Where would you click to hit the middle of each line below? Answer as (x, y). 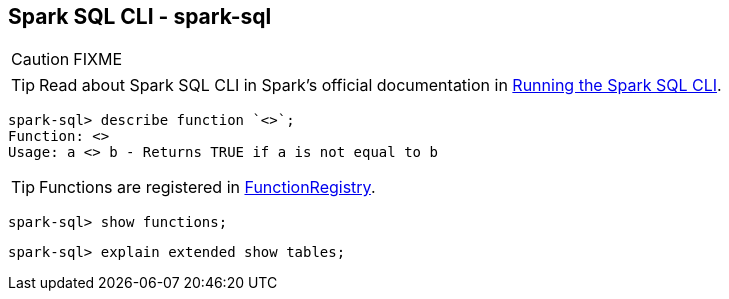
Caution (40, 59)
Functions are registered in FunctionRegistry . (207, 187)
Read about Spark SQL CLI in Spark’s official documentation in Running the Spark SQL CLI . (380, 85)
